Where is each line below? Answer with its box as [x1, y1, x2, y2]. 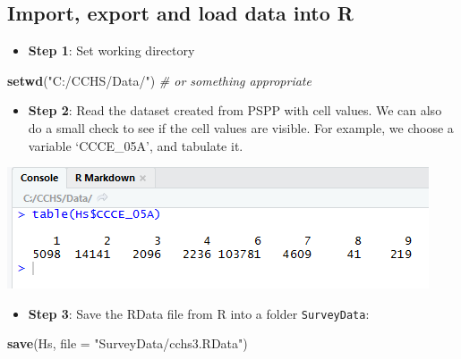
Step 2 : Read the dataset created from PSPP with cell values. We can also [28, 101, 442, 120]
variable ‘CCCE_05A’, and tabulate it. [28, 136, 243, 154]
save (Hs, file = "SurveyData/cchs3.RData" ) [7, 334, 248, 353]
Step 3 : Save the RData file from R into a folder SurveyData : [28, 304, 370, 322]
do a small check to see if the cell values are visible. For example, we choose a [28, 118, 454, 137]
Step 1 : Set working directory [28, 41, 195, 60]
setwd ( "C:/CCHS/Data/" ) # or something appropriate [7, 71, 312, 89]
